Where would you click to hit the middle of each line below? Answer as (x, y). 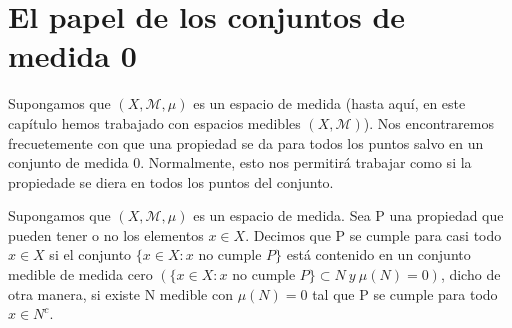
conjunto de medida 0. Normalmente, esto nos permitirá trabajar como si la (240, 162)
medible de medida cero (80, 274)
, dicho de (470, 274)
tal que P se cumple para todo (405, 293)
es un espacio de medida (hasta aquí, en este (329, 103)
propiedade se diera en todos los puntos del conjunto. (171, 181)
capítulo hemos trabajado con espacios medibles (154, 122)
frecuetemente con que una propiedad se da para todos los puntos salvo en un (246, 142)
